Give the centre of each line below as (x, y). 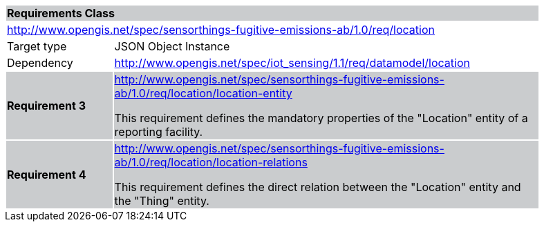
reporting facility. (159, 132)
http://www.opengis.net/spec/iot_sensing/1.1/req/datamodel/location (292, 63)
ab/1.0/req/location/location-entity (203, 93)
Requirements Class (61, 13)
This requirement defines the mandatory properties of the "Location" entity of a (321, 118)
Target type (37, 46)
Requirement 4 (47, 175)
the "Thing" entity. (162, 201)
